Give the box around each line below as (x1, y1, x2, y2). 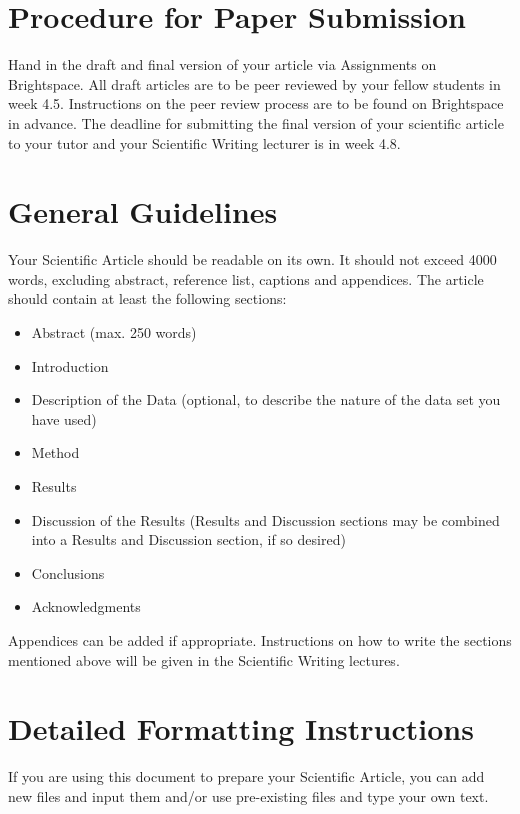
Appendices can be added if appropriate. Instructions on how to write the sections (8, 629, 512, 650)
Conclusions (31, 562, 105, 583)
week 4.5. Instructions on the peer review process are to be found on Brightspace (8, 93, 504, 114)
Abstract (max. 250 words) (31, 322, 197, 342)
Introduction (31, 355, 109, 376)
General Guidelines (8, 191, 278, 232)
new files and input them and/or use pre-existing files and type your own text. (8, 785, 489, 806)
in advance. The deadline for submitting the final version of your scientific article (8, 112, 504, 133)
